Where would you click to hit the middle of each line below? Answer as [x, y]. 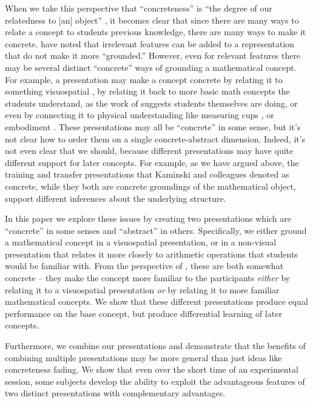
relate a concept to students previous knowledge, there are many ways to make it [156, 32]
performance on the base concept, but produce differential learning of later [143, 313]
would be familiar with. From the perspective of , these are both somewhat [144, 266]
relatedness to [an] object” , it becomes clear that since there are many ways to [152, 20]
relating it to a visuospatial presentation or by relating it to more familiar [142, 289]
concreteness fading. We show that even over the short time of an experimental [152, 369]
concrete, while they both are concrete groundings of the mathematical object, [150, 186]
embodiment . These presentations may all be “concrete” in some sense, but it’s [153, 126]
